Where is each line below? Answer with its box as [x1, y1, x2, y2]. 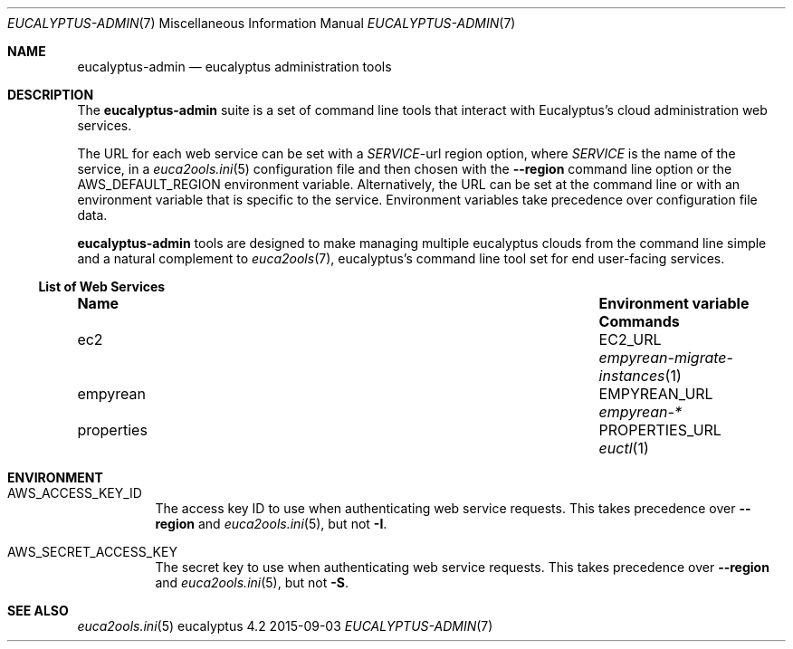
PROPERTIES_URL [598, 421, 721, 439]
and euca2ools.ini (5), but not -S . [155, 575, 349, 590]
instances [598, 367, 665, 385]
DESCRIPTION [7, 87, 94, 102]
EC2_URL [598, 330, 662, 348]
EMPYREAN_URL [598, 385, 713, 403]
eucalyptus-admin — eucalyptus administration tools [77, 59, 392, 74]
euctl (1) [598, 439, 649, 457]
